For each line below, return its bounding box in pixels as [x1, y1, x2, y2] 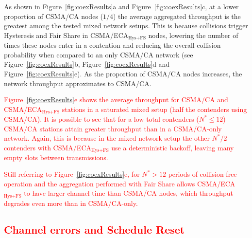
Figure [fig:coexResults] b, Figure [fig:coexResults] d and [4, 59, 170, 69]
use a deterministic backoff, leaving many [111, 143, 234, 153]
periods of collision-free [168, 169, 237, 179]
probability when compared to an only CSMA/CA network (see [4, 49, 193, 59]
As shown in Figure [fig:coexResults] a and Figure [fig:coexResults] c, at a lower [4, 1, 239, 11]
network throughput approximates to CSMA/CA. [4, 78, 151, 88]
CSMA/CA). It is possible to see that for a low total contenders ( [4, 114, 199, 124]
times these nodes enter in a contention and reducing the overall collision [4, 40, 221, 50]
